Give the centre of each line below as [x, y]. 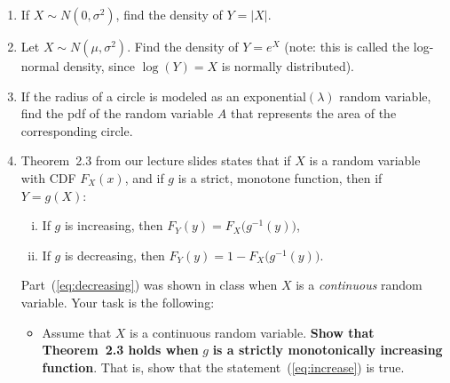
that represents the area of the [313, 113]
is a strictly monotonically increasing [328, 350]
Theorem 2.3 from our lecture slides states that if [156, 160]
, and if [144, 177]
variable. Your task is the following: [118, 302]
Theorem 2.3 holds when [120, 350]
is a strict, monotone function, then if [280, 177]
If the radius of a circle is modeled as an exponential [163, 96]
